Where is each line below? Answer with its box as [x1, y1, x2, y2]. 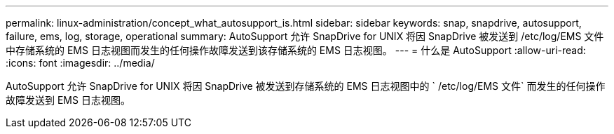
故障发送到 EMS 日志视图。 [6, 94, 130, 106]
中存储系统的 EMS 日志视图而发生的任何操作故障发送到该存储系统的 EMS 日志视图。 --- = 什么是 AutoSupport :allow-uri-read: [6, 44, 586, 56]
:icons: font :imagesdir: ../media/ [6, 57, 155, 69]
